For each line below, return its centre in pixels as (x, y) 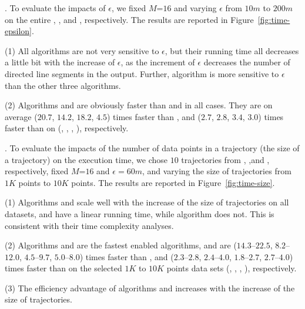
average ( (21, 116)
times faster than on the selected (63, 268)
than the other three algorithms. (63, 85)
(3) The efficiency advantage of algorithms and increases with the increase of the (150, 288)
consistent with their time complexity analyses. (89, 225)
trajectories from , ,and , (225, 159)
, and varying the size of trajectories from (217, 171)
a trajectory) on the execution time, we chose (86, 159)
